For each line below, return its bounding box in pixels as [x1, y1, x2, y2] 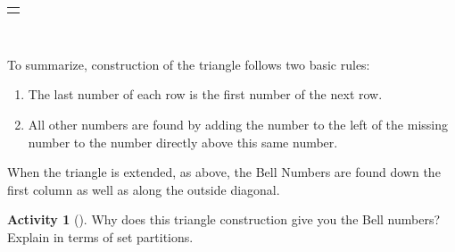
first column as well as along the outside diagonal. [7, 180, 280, 198]
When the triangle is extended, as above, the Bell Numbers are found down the [7, 163, 441, 181]
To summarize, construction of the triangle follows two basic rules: [7, 55, 370, 73]
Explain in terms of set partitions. [7, 228, 194, 246]
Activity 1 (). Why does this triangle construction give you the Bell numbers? [7, 210, 441, 229]
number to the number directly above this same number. [28, 132, 338, 151]
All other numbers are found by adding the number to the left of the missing [28, 115, 448, 134]
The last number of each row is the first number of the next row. [28, 85, 383, 104]
